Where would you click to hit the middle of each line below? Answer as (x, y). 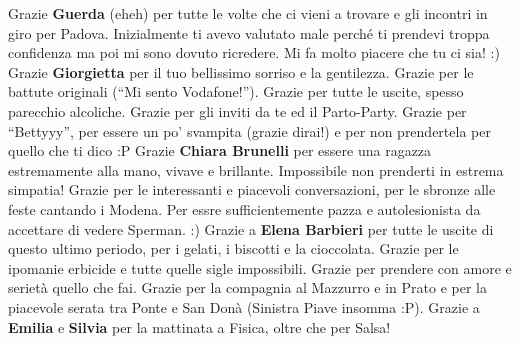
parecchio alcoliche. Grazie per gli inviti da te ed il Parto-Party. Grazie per (237, 110)
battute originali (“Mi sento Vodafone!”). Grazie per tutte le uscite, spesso (236, 91)
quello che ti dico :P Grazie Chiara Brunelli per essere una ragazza (220, 150)
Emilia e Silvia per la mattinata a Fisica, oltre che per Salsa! (199, 326)
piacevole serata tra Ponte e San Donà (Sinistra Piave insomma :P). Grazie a (244, 306)
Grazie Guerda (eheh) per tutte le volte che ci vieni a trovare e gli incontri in (248, 13)
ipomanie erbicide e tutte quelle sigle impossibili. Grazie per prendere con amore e (260, 267)
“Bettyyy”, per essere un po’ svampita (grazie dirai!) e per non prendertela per (249, 130)
